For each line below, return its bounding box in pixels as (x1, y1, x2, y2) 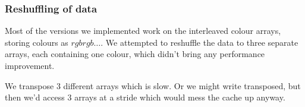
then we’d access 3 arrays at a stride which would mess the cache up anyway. (5, 91, 285, 103)
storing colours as (5, 36, 68, 48)
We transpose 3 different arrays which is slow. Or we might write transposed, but (5, 79, 301, 92)
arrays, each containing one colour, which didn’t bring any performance (5, 48, 265, 60)
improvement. (5, 59, 55, 71)
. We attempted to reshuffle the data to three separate (100, 36, 298, 48)
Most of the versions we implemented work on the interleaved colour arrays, (5, 24, 281, 37)
